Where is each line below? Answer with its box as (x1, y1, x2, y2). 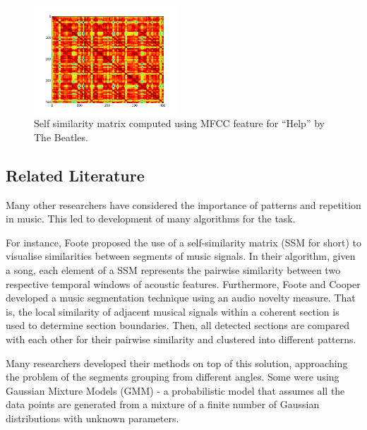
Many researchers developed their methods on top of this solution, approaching (6, 355, 348, 370)
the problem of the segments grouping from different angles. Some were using (6, 369, 339, 384)
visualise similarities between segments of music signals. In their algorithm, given (6, 249, 356, 263)
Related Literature (6, 164, 145, 186)
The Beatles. (34, 129, 88, 144)
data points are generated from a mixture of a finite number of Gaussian (6, 397, 320, 412)
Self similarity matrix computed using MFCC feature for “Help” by (34, 116, 325, 131)
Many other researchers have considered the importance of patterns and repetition (6, 197, 361, 212)
